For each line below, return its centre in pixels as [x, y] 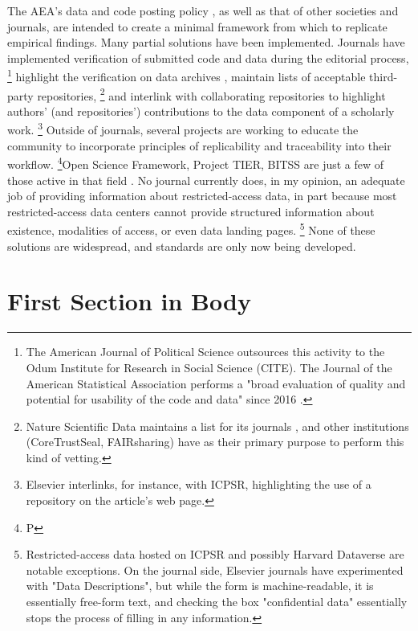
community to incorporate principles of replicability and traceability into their [199, 145]
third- [384, 77]
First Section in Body [129, 301]
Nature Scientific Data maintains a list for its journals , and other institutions [217, 426]
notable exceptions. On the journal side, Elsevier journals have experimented [215, 570]
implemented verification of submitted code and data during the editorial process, [208, 57]
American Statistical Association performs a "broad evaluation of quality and [216, 383]
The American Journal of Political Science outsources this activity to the [205, 352]
